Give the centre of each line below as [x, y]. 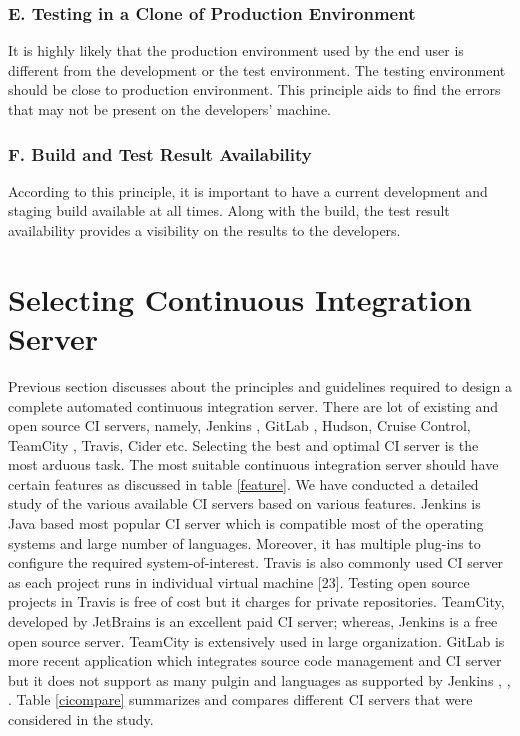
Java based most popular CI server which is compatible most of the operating [246, 523]
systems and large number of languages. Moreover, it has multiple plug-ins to [244, 542]
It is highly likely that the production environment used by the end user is [236, 50]
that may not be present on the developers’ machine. [169, 109]
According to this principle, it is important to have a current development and [248, 190]
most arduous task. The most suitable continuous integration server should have [253, 464]
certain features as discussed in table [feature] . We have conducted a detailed [243, 483]
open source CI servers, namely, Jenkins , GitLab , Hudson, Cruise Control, [239, 425]
